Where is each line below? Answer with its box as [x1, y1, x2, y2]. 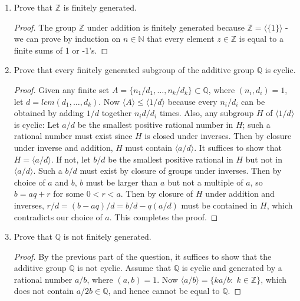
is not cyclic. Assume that [77, 262, 172, 274]
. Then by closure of [120, 187, 193, 200]
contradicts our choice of [14, 210, 103, 223]
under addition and [205, 187, 275, 200]
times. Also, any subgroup [159, 107, 254, 119]
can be [241, 95, 265, 107]
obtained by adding [14, 107, 84, 119]
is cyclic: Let [14, 118, 60, 130]
